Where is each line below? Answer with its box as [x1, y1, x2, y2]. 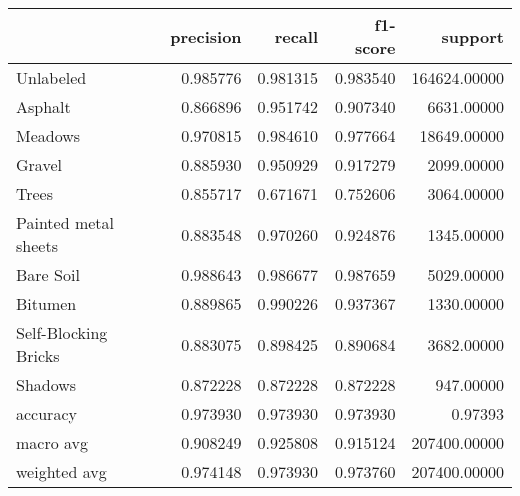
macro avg [16, 431, 89, 454]
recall [274, 24, 319, 48]
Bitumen [16, 292, 77, 315]
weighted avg [16, 460, 107, 483]
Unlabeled [16, 66, 87, 89]
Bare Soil [16, 263, 80, 286]
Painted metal [16, 211, 115, 234]
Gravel [16, 153, 62, 176]
